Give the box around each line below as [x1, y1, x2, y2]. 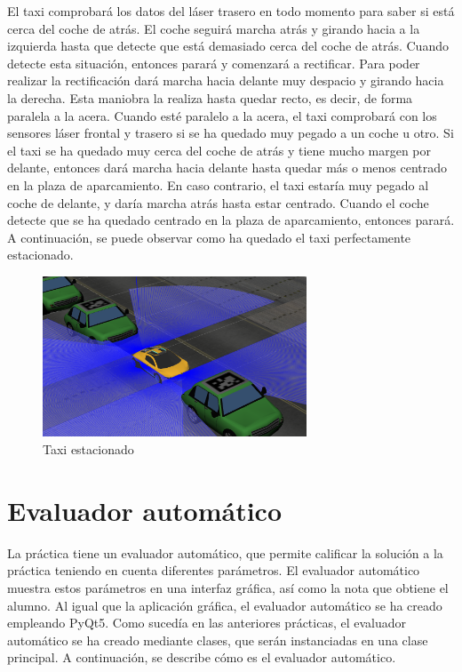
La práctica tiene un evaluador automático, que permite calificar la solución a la [7, 543, 443, 562]
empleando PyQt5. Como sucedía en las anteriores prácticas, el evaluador [7, 613, 407, 632]
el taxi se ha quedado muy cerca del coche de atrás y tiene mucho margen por [7, 140, 432, 159]
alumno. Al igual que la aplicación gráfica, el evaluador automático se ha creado [7, 596, 442, 614]
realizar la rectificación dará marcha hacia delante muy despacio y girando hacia [7, 71, 444, 90]
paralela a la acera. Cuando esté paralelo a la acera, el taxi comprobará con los [7, 106, 437, 124]
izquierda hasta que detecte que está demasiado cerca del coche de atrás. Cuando [7, 36, 449, 55]
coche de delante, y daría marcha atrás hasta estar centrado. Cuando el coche [7, 193, 429, 212]
